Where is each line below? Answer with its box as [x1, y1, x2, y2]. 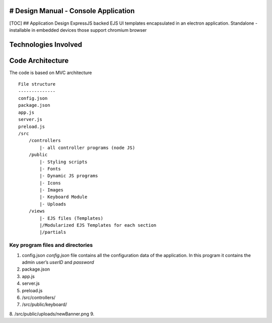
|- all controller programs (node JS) [39, 145, 135, 151]
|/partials [39, 229, 66, 235]
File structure [18, 81, 56, 87]
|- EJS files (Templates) [39, 215, 103, 221]
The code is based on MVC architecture [9, 70, 92, 76]
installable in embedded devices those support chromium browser [9, 27, 147, 33]
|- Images [39, 187, 64, 193]
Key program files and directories [9, 242, 93, 249]
